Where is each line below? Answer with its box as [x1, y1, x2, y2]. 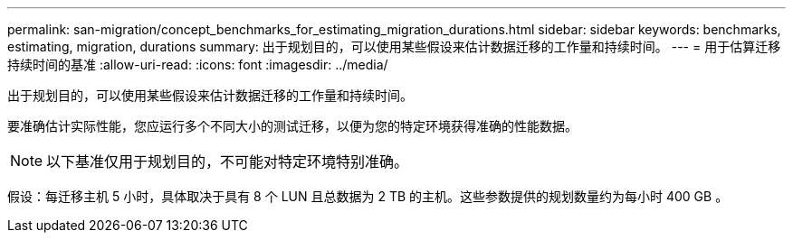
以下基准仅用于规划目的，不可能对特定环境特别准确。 [46, 152, 409, 171]
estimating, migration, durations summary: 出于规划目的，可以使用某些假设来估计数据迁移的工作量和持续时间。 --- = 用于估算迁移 [7, 39, 781, 54]
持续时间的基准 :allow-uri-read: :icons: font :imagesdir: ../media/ [7, 57, 388, 72]
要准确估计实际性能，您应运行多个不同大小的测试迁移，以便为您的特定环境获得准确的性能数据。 [7, 118, 578, 134]
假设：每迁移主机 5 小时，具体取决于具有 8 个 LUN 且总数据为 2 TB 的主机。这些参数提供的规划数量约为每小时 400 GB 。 [7, 189, 729, 204]
